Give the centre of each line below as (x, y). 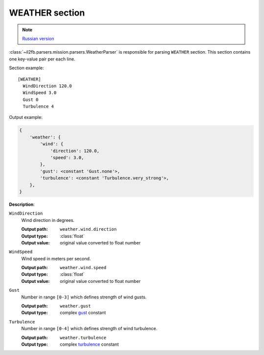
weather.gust (76, 306)
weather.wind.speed (83, 268)
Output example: (26, 118)
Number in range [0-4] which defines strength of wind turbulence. (89, 329)
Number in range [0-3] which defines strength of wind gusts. (84, 297)
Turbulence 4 (38, 107)
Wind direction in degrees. (48, 220)
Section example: (26, 68)
